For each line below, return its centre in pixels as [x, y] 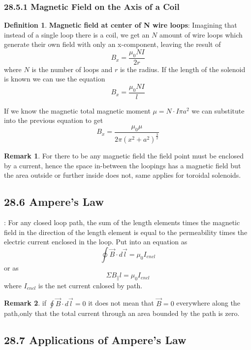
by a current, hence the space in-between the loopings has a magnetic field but [123, 165]
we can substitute [218, 110]
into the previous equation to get [54, 120]
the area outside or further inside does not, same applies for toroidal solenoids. [123, 175]
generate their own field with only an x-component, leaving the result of [112, 44]
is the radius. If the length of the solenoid [183, 69]
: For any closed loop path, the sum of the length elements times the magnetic [122, 222]
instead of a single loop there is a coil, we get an [77, 34]
